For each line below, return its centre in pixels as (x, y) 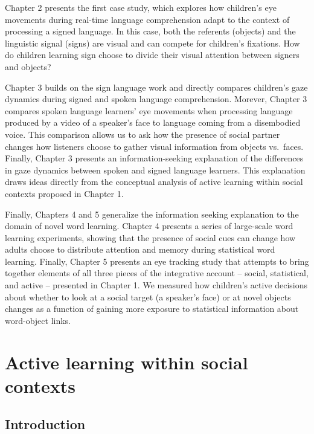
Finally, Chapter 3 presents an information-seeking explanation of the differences (154, 158)
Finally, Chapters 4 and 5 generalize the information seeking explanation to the (152, 214)
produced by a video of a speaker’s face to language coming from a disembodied (153, 122)
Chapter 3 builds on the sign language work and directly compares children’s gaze (156, 87)
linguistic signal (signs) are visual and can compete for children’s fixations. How (152, 43)
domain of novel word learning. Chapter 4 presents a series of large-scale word (149, 226)
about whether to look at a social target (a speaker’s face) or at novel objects (148, 296)
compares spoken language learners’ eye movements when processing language (149, 110)
